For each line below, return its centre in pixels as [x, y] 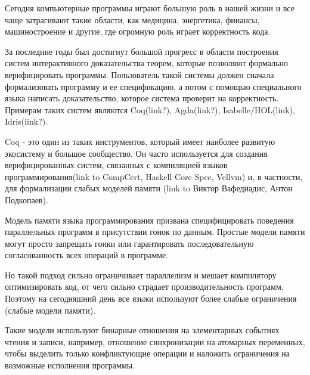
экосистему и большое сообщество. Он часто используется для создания [136, 153]
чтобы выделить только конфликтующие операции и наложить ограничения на [147, 353]
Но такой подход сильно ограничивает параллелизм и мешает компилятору [141, 275]
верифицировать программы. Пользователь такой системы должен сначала [139, 74]
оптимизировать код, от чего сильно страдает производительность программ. [144, 286]
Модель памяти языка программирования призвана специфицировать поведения [149, 220]
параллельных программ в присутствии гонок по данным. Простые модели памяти [155, 232]
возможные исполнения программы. [70, 365]
